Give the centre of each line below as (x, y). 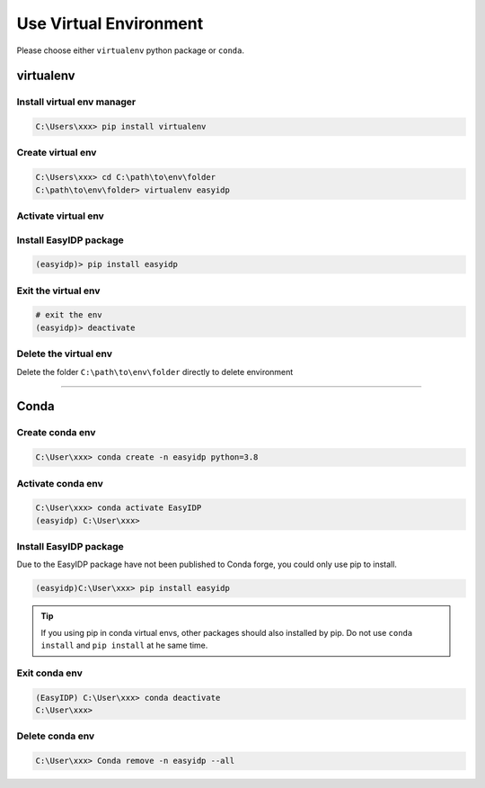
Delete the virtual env (64, 354)
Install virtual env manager (76, 102)
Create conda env (56, 433)
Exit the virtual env (58, 291)
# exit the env (69, 315)
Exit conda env (49, 673)
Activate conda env (60, 483)
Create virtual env (57, 153)
